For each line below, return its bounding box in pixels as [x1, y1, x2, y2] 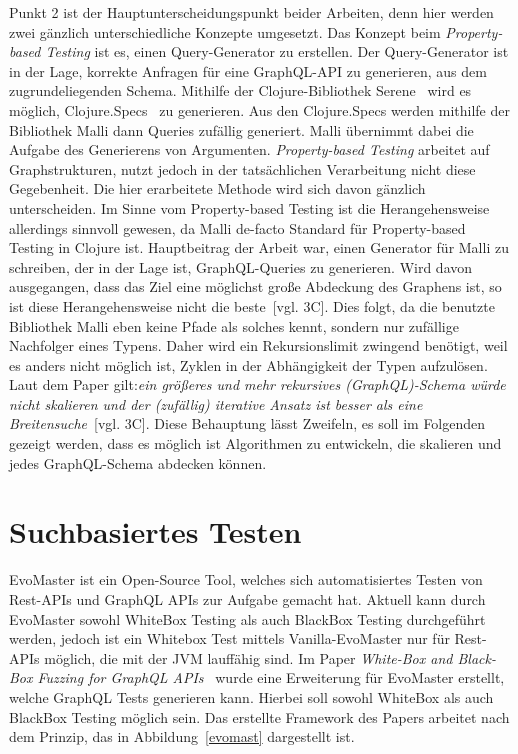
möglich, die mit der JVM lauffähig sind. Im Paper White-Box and [44, 647, 453, 668]
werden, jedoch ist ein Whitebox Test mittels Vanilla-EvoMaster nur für [9, 628, 450, 649]
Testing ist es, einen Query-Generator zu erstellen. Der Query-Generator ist [45, 41, 509, 62]
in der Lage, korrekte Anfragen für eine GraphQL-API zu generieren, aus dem [9, 60, 487, 81]
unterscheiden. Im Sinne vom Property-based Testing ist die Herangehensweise [9, 197, 490, 218]
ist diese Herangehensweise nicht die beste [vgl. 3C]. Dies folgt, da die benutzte [9, 295, 495, 316]
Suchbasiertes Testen [9, 511, 302, 552]
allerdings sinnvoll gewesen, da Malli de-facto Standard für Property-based [9, 217, 466, 238]
